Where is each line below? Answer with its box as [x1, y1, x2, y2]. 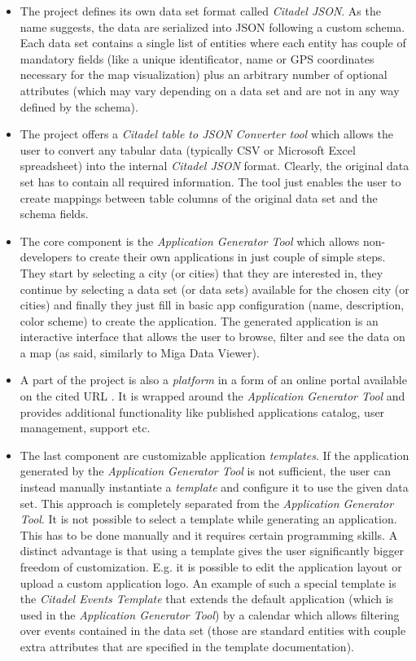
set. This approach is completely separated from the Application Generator [20, 494, 394, 511]
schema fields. [20, 205, 89, 222]
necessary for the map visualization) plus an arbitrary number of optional [20, 66, 388, 83]
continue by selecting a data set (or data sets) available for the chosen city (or [20, 280, 409, 297]
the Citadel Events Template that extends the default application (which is [20, 590, 394, 607]
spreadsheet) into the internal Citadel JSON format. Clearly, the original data [20, 157, 409, 174]
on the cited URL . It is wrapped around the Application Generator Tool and [20, 387, 405, 405]
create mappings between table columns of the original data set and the [20, 189, 378, 206]
